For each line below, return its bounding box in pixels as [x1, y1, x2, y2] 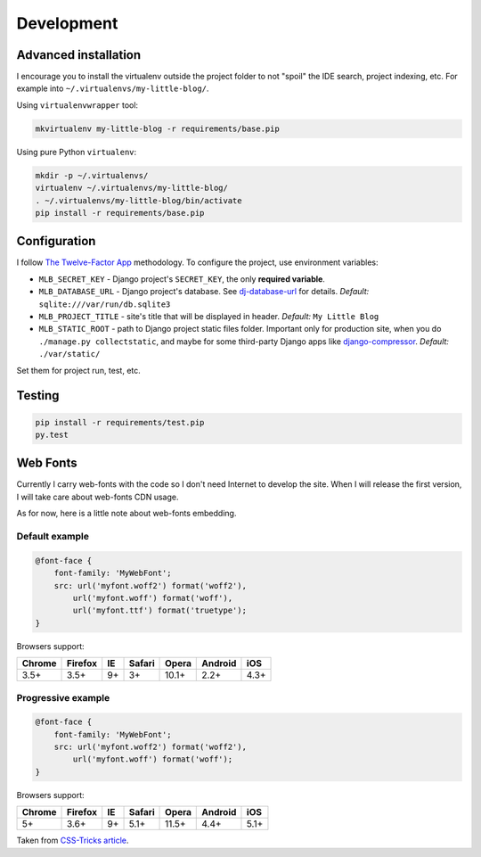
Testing [16, 388, 60, 403]
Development [16, 13, 118, 33]
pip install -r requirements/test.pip [35, 417, 205, 427]
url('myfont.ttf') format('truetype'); [72, 606, 247, 615]
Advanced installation [16, 47, 142, 62]
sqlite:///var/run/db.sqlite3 [38, 299, 171, 309]
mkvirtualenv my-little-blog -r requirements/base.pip [35, 123, 280, 134]
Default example [16, 531, 89, 543]
